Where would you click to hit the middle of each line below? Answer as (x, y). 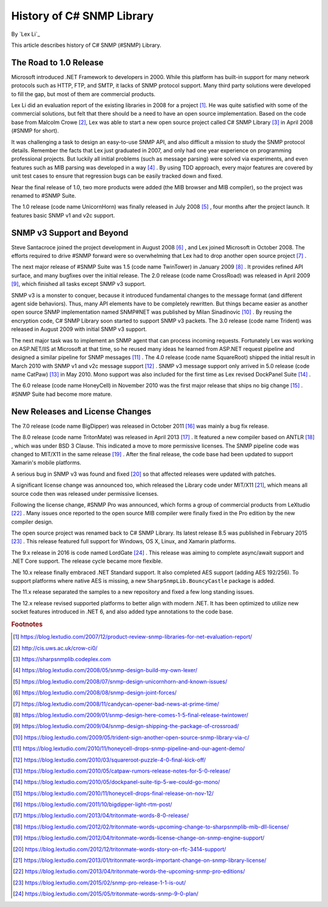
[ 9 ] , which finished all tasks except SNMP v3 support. (78, 284)
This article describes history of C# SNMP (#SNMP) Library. (86, 45)
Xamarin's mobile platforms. (46, 463)
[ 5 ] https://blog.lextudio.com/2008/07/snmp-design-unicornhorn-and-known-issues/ (120, 681)
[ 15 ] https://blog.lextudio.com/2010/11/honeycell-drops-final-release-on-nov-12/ (113, 793)
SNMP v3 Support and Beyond (70, 233)
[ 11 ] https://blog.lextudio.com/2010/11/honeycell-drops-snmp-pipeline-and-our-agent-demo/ (129, 749)
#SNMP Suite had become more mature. (62, 394)
